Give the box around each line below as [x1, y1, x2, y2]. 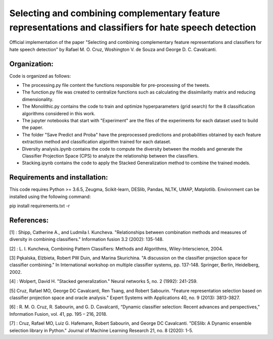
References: [9, 216, 49, 224]
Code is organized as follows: [9, 73, 71, 79]
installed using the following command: [9, 193, 91, 200]
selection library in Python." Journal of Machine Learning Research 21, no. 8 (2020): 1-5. [9, 327, 193, 333]
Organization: [9, 60, 54, 68]
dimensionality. [22, 96, 54, 102]
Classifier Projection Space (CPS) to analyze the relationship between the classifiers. [22, 153, 199, 159]
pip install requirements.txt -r [9, 203, 70, 209]
